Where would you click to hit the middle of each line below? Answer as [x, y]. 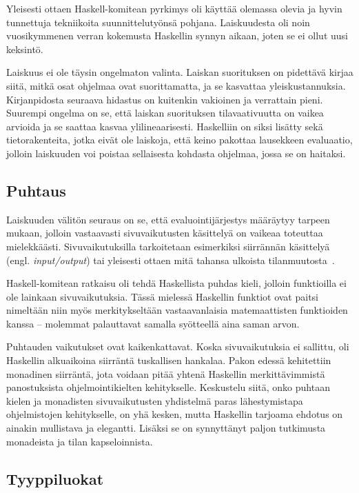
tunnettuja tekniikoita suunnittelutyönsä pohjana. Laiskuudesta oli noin [158, 22]
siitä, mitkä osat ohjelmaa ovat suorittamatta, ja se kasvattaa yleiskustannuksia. [176, 85]
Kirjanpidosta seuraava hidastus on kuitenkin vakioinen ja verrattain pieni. [165, 99]
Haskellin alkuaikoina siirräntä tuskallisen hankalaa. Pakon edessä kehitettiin [169, 360]
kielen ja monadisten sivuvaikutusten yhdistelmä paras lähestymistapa [155, 400]
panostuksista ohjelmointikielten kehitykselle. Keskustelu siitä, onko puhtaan [168, 387]
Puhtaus [36, 190]
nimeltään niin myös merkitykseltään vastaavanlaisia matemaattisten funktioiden [177, 310]
